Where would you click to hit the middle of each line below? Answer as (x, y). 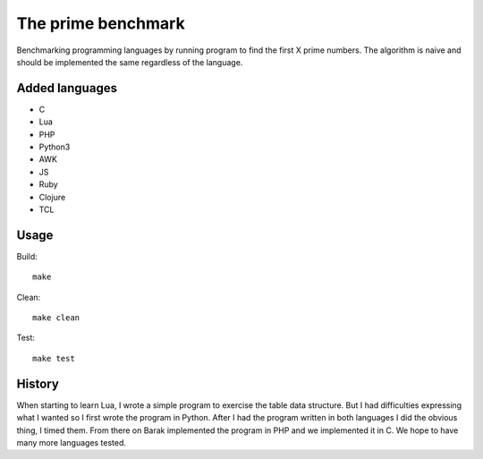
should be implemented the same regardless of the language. (130, 62)
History (38, 383)
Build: (27, 256)
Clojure (52, 197)
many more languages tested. (72, 442)
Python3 (55, 147)
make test (54, 358)
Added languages (67, 88)
